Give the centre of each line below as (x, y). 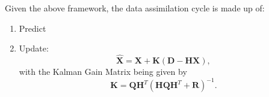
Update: (34, 48)
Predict (32, 28)
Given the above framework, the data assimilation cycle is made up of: (135, 8)
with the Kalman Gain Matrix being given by (103, 71)
